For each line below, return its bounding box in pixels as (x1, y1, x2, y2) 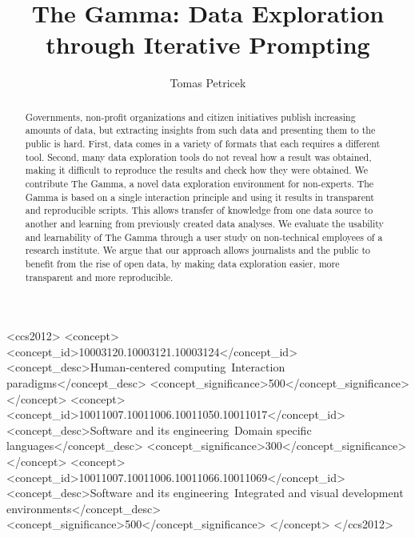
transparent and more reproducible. (25, 270, 174, 283)
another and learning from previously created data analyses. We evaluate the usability (25, 216, 384, 230)
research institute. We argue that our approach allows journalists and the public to (25, 243, 371, 257)
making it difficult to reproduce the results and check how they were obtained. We (25, 163, 369, 177)
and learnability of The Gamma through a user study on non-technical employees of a (25, 230, 383, 243)
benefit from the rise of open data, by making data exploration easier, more (25, 256, 340, 270)
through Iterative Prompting (46, 28, 370, 61)
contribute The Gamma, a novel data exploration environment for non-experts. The (25, 176, 374, 190)
